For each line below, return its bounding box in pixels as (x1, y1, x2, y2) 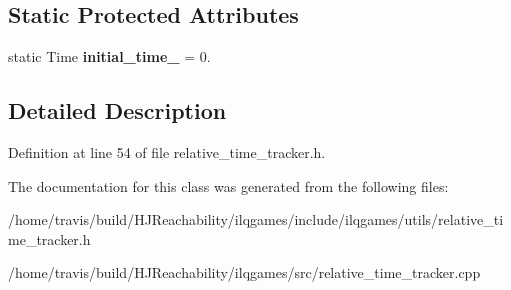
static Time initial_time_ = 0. (8, 46, 211, 67)
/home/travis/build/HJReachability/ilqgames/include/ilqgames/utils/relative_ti (8, 209, 504, 230)
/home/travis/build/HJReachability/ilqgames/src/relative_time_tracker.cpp (8, 262, 481, 283)
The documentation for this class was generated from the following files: (8, 175, 449, 196)
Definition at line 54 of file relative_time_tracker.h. (8, 142, 326, 162)
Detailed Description (8, 95, 227, 126)
